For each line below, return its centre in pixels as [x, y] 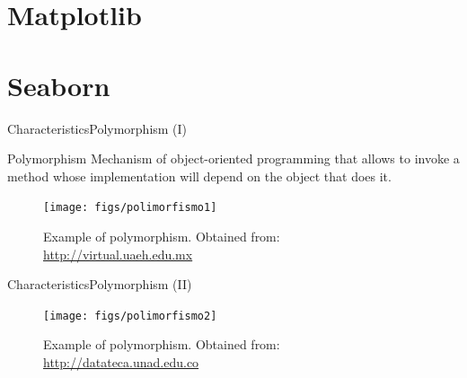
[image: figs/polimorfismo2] [130, 316]
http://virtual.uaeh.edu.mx [118, 254]
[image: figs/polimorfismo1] [130, 208]
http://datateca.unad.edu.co [121, 361]
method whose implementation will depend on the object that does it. [199, 176]
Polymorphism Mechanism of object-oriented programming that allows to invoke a [233, 158]
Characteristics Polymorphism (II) [100, 284]
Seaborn [59, 85]
